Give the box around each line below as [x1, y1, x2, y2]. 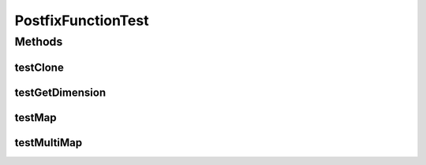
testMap [14, 111, 57, 124]
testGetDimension [14, 86, 106, 99]
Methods [14, 35, 63, 49]
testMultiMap [14, 136, 83, 149]
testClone [14, 60, 65, 74]
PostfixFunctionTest [14, 12, 149, 29]
